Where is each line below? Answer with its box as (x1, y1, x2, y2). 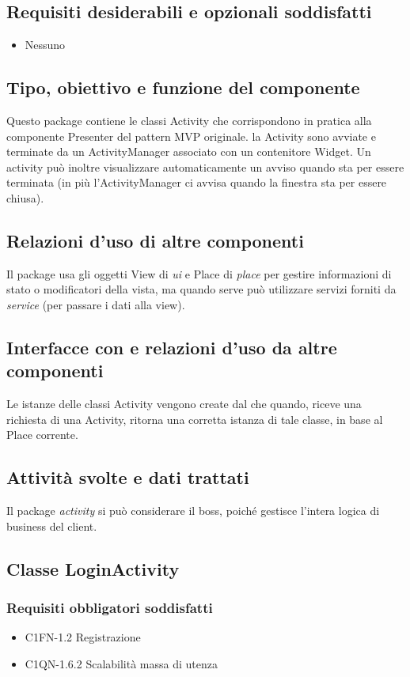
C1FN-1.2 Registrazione (25, 629, 141, 645)
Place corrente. (6, 426, 78, 443)
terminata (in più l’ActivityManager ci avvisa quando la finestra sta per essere (6, 174, 387, 191)
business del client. (6, 517, 97, 534)
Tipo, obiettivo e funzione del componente (6, 75, 360, 100)
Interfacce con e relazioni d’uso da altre (6, 335, 337, 359)
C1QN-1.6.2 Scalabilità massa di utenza (25, 655, 218, 671)
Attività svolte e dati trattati (6, 465, 249, 490)
